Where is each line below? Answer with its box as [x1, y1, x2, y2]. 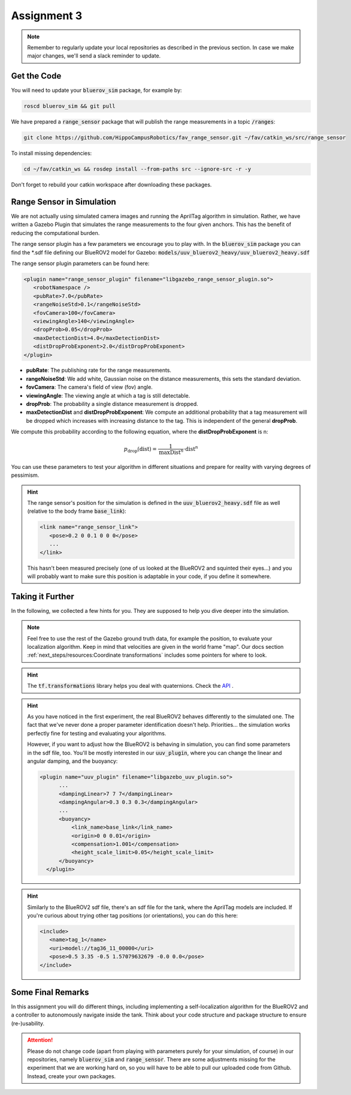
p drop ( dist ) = [123, 446, 157, 454]
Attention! [27, 1036, 53, 1043]
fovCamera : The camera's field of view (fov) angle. [26, 384, 153, 391]
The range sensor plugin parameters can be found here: [11, 260, 150, 267]
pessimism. [11, 471, 40, 479]
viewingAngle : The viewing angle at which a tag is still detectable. [26, 392, 190, 399]
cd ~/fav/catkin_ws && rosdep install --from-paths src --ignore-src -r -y [23, 166, 252, 173]
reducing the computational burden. [11, 229, 100, 236]
